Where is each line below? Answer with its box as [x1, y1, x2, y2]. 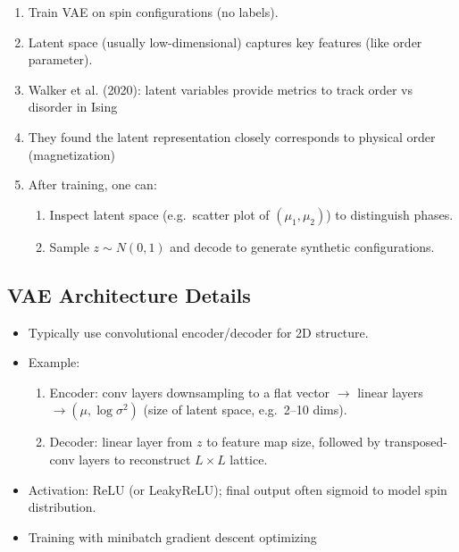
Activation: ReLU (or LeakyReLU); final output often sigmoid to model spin [28, 480, 447, 498]
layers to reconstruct [79, 449, 191, 468]
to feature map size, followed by [206, 432, 380, 451]
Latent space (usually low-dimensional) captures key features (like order [28, 32, 422, 51]
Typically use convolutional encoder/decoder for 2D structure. [28, 322, 369, 341]
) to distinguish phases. [326, 205, 454, 223]
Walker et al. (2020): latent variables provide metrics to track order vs [28, 79, 413, 98]
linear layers [357, 382, 423, 401]
